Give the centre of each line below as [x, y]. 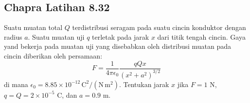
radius [13, 37]
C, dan [67, 95]
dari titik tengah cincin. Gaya [201, 37]
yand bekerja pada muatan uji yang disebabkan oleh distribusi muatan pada [118, 46]
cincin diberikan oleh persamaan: [53, 55]
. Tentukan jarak [144, 84]
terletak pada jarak [121, 37]
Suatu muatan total [33, 27]
